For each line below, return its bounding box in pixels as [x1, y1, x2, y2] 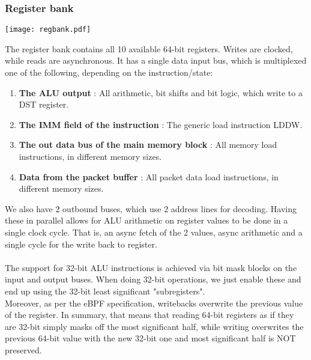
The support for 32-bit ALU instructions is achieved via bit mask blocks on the [5, 261, 297, 273]
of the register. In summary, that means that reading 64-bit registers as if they [5, 308, 294, 321]
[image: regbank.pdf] [5, 25, 91, 34]
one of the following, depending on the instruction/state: [5, 66, 213, 79]
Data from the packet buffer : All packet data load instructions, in [19, 170, 279, 183]
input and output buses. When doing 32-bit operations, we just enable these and [5, 273, 301, 285]
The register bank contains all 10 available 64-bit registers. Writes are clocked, [5, 42, 293, 55]
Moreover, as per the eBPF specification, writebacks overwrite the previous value [5, 296, 303, 309]
